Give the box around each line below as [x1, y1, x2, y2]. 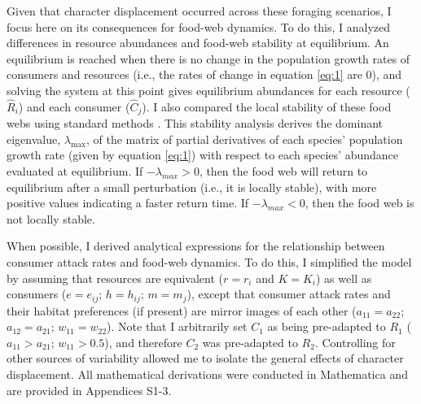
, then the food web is [305, 194, 414, 211]
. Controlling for [314, 333, 396, 350]
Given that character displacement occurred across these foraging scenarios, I [7, 2, 392, 19]
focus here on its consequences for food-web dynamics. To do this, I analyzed [7, 18, 391, 35]
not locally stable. [7, 210, 95, 227]
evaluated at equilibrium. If [7, 163, 143, 180]
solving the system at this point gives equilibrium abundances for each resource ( [7, 81, 410, 98]
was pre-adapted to [202, 333, 298, 350]
